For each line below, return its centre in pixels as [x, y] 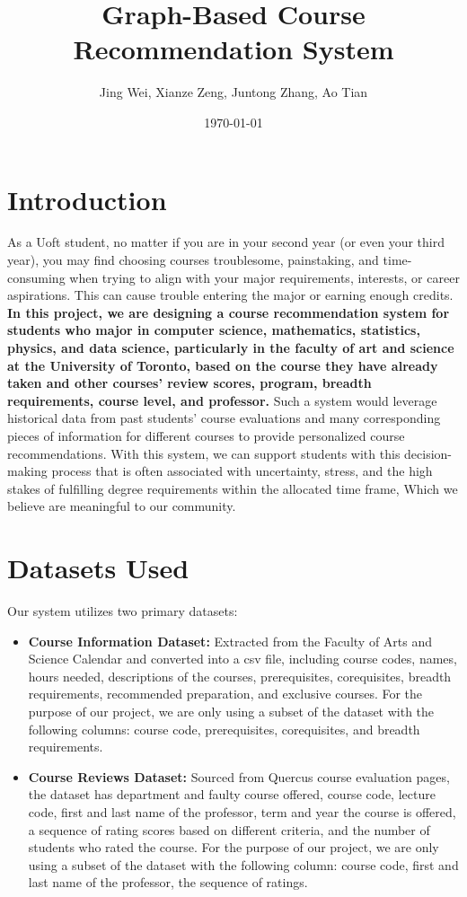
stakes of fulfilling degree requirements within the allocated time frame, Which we [233, 488]
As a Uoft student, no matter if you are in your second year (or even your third [226, 242]
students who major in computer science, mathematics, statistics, [214, 330]
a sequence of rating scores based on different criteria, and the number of [229, 829]
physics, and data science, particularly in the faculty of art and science [231, 347]
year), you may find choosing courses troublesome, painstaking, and [193, 260]
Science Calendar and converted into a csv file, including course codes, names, [242, 659]
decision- [428, 453]
